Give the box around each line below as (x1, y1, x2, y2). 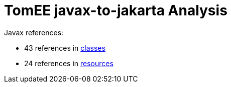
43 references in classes (24, 43, 105, 52)
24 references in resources (24, 59, 113, 68)
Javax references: (4, 28, 64, 37)
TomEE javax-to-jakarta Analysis (4, 2, 227, 19)
